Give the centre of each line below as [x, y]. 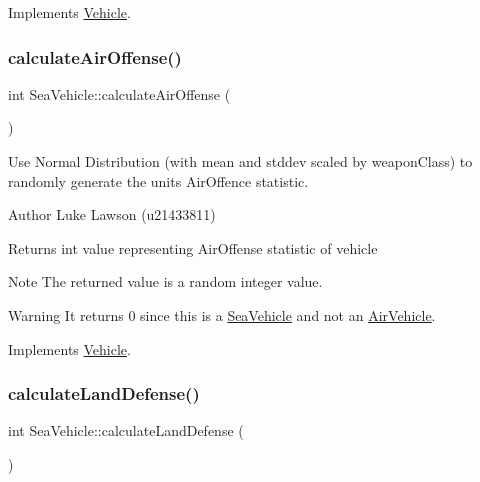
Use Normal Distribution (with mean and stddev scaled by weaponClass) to [240, 161]
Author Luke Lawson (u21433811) [112, 214]
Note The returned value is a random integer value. [165, 281]
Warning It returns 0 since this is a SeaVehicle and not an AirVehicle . [222, 314]
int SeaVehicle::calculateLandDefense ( [126, 430]
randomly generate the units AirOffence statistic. [158, 180]
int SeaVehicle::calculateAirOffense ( [119, 93]
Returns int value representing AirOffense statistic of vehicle [193, 247]
